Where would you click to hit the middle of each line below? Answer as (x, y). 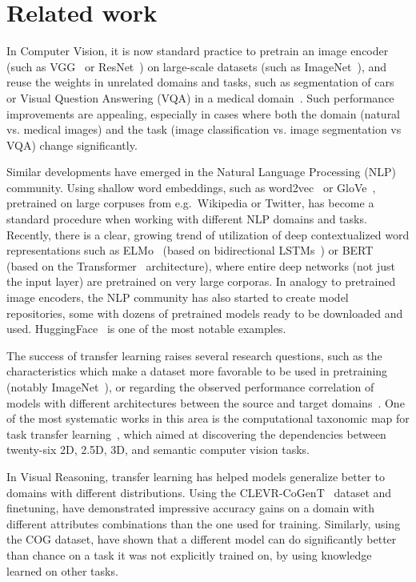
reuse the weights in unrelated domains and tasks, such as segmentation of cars (200, 82)
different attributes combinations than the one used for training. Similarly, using (204, 523)
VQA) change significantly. (72, 144)
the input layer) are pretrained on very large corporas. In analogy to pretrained (201, 281)
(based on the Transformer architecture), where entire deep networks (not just (201, 265)
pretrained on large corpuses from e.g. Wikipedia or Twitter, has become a (190, 203)
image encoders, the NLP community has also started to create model (178, 297)
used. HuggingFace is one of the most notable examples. (146, 329)
